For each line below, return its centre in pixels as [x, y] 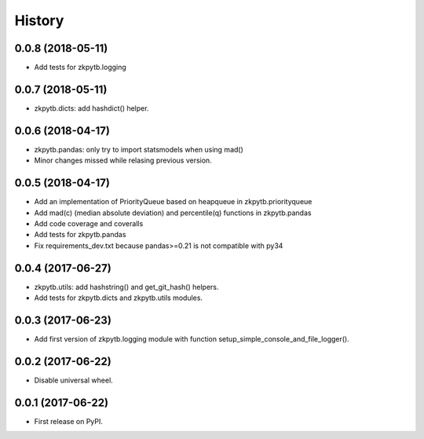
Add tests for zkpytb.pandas [80, 235]
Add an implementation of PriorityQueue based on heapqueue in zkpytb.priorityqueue [173, 202]
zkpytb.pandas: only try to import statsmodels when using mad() [139, 149]
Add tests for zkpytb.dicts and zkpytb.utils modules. [119, 298]
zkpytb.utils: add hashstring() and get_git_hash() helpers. [126, 287]
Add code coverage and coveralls [89, 223]
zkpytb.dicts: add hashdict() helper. [91, 108]
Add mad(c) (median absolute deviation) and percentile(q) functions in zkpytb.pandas [173, 213]
